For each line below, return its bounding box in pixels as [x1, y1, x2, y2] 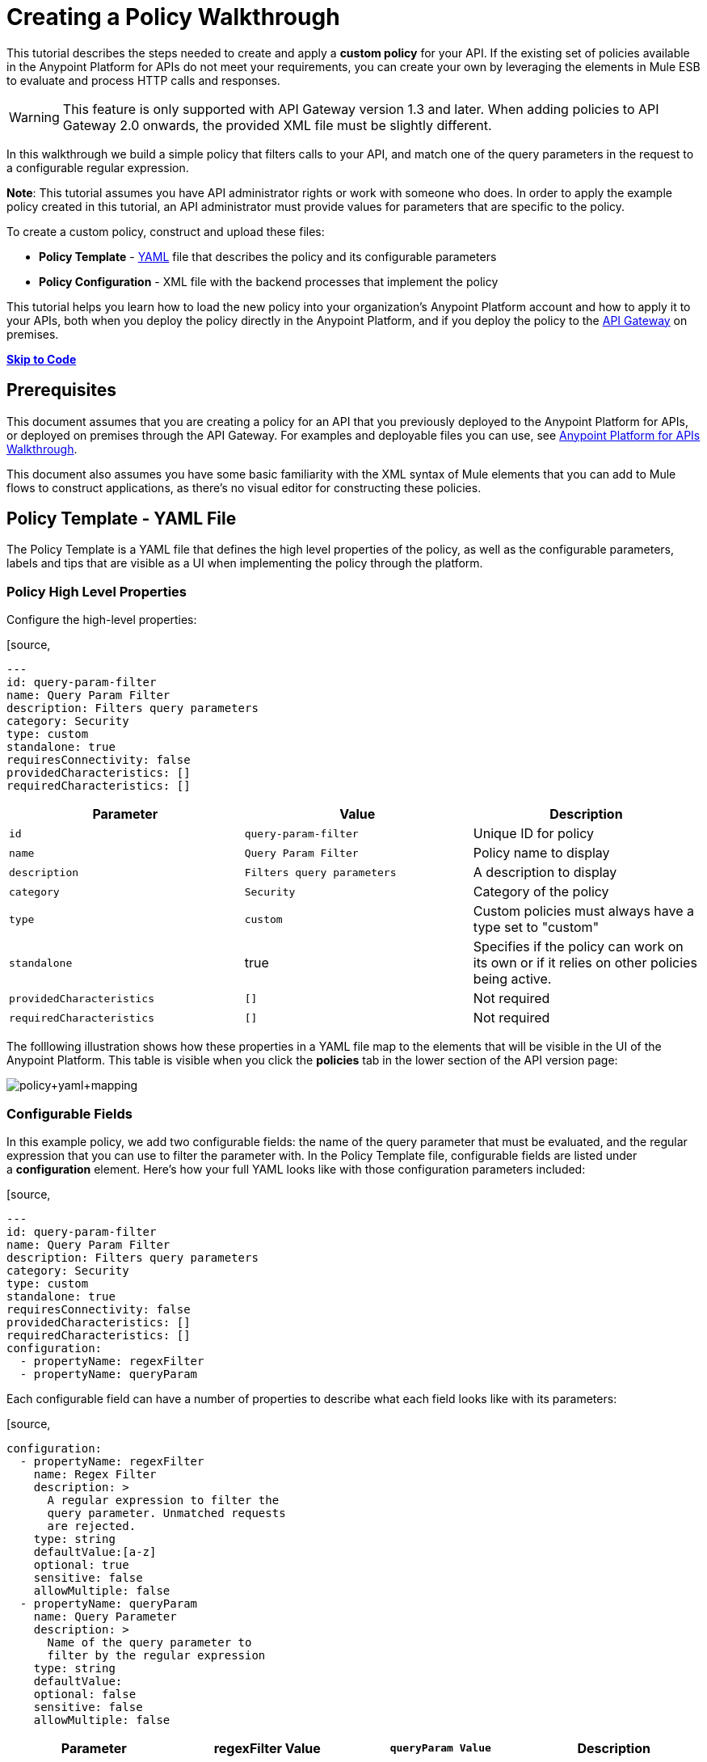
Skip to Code [6, 352, 77, 366]
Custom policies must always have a [473, 903, 695, 920]
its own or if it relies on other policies [473, 955, 697, 972]
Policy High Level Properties [6, 583, 187, 600]
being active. [473, 971, 552, 988]
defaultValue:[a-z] [33, 1545, 157, 1558]
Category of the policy [473, 883, 609, 900]
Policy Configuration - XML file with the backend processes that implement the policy [39, 274, 499, 289]
